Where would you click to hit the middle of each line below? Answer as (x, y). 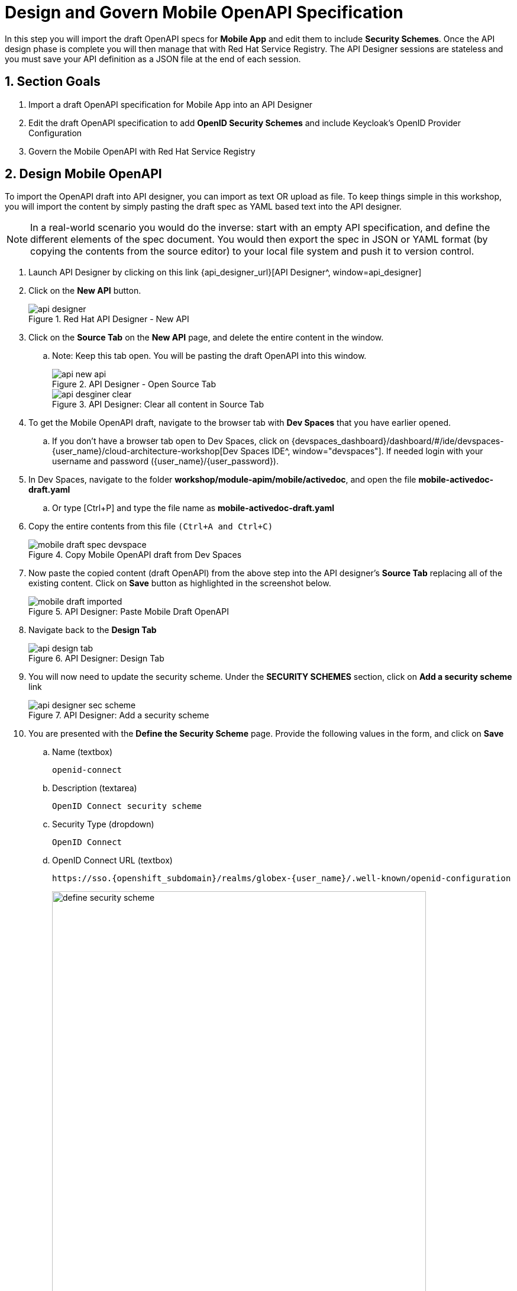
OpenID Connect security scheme (127, 806)
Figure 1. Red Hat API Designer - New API (109, 319)
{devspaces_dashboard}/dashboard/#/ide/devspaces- (398, 441)
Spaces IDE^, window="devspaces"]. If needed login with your (362, 451)
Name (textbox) (83, 752)
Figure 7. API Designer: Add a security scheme (119, 715)
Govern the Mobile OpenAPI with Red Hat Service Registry (142, 151)
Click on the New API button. (85, 291)
